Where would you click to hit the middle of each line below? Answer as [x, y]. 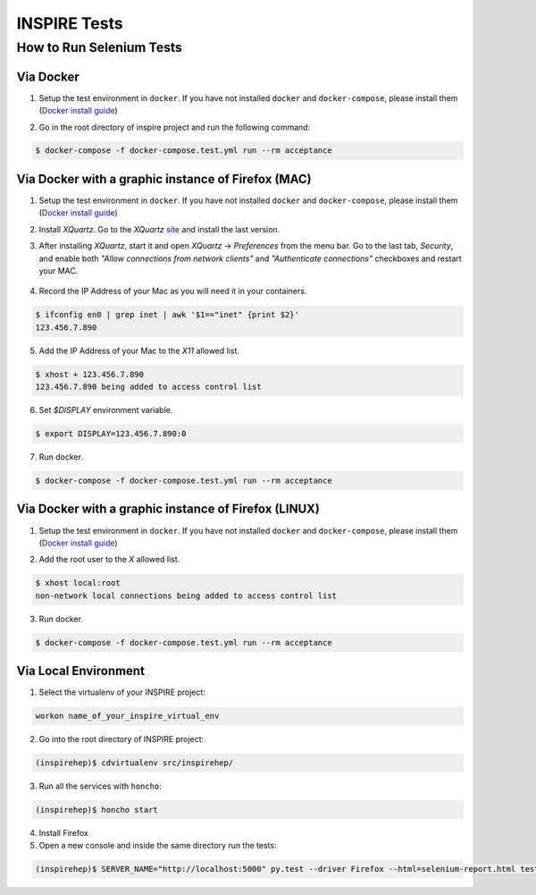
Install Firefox [63, 833]
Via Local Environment [80, 671]
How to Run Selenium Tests [100, 47]
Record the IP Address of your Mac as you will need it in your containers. [173, 291]
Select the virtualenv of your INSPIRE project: [122, 692]
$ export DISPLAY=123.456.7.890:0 [111, 434]
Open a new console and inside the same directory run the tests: [158, 846]
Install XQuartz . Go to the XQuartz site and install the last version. [159, 229]
